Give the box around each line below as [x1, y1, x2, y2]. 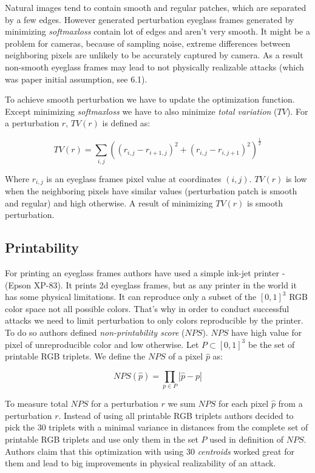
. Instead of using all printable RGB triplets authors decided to [58, 409, 294, 421]
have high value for [231, 326, 302, 339]
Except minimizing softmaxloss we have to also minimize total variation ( [5, 104, 277, 117]
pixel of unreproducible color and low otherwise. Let [5, 338, 199, 350]
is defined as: [102, 117, 151, 129]
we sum [168, 397, 195, 410]
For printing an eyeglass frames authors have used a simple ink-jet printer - [5, 267, 285, 279]
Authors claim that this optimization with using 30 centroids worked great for [5, 444, 294, 457]
